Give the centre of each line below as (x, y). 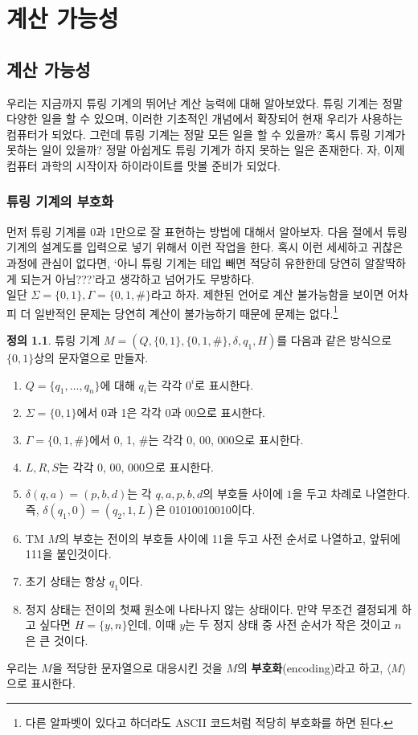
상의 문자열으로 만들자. (91, 357)
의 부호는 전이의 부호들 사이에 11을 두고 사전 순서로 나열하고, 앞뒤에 (230, 538)
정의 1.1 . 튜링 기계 (53, 339)
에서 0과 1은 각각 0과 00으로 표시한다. (171, 412)
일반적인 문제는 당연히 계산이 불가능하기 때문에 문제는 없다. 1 (186, 312)
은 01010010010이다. (205, 509)
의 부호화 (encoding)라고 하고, (310, 667)
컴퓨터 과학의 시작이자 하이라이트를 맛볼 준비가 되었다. (143, 165)
